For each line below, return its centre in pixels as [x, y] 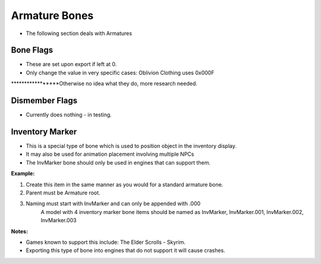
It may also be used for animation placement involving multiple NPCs [110, 154]
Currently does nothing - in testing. [69, 115]
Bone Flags [32, 50]
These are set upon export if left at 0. [71, 64]
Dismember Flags [44, 101]
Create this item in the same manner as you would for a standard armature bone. [125, 184]
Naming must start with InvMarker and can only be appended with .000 [113, 204]
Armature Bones [52, 15]
